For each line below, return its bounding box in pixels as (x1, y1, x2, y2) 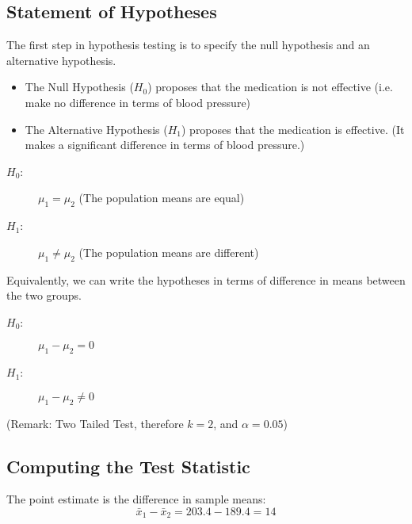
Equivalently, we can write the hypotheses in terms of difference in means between (6, 271, 406, 288)
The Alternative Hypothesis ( (25, 120, 168, 137)
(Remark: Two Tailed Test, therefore (6, 415, 184, 431)
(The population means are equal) (78, 189, 245, 206)
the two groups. (6, 287, 82, 304)
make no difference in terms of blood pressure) (25, 94, 251, 110)
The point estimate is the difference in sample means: (6, 491, 266, 507)
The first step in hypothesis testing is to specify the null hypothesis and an (6, 36, 370, 53)
